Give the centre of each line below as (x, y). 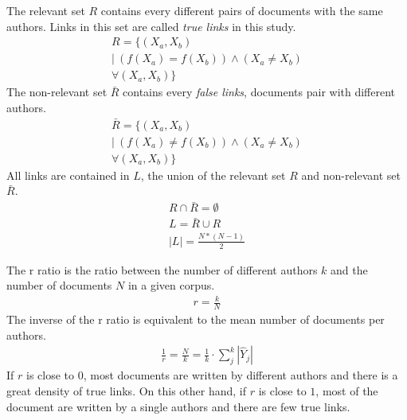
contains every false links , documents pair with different (259, 92)
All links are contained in (68, 175)
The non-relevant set (57, 92)
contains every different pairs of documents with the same (242, 10)
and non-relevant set (351, 175)
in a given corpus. (171, 285)
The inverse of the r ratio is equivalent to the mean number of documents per (196, 319)
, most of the (347, 391)
